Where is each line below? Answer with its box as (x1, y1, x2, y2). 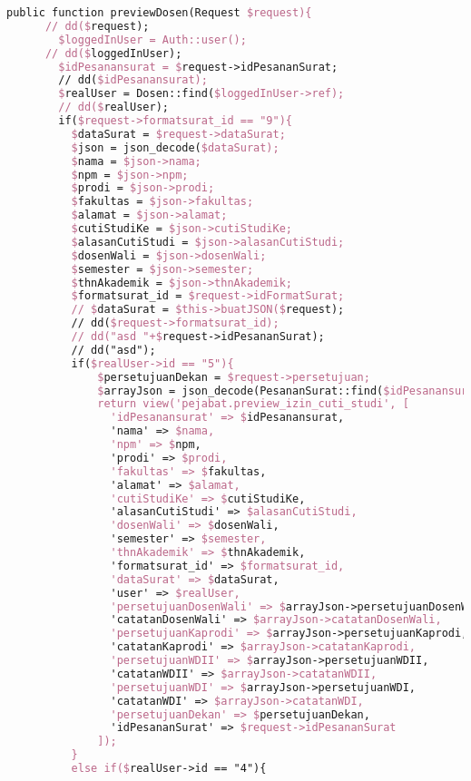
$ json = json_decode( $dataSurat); (71, 141, 280, 154)
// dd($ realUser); (58, 101, 169, 114)
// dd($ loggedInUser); (44, 46, 182, 60)
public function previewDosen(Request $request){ (6, 6, 312, 19)
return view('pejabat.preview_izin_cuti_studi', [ (97, 397, 409, 411)
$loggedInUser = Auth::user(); (58, 33, 247, 46)
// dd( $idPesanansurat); (58, 73, 208, 87)
